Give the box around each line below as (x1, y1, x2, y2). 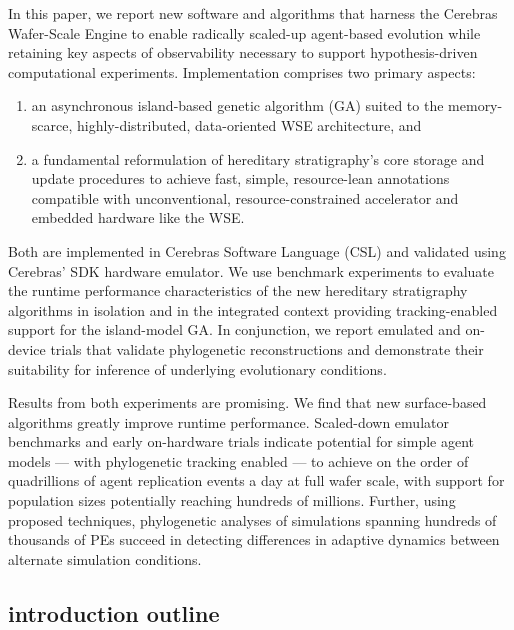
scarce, (31, 114, 73, 135)
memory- (448, 95, 503, 116)
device (8, 338, 46, 359)
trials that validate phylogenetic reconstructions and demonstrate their (50, 338, 484, 359)
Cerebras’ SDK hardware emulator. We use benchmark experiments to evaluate (8, 260, 495, 281)
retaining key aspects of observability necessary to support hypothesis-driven (8, 42, 478, 63)
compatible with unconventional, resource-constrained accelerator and (31, 187, 459, 208)
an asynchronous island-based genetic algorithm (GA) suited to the (31, 95, 444, 116)
